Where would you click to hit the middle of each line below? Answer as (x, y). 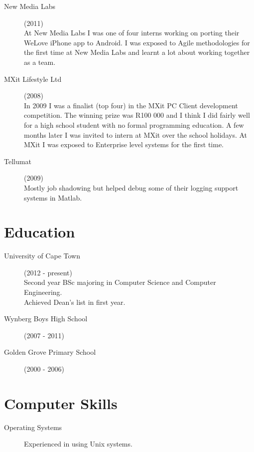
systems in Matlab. (53, 197)
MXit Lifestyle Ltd (33, 79)
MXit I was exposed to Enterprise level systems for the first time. (124, 144)
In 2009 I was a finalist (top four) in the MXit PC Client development (131, 105)
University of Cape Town (42, 256)
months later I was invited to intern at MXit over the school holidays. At (136, 134)
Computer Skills (61, 403)
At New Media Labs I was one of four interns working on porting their (132, 33)
